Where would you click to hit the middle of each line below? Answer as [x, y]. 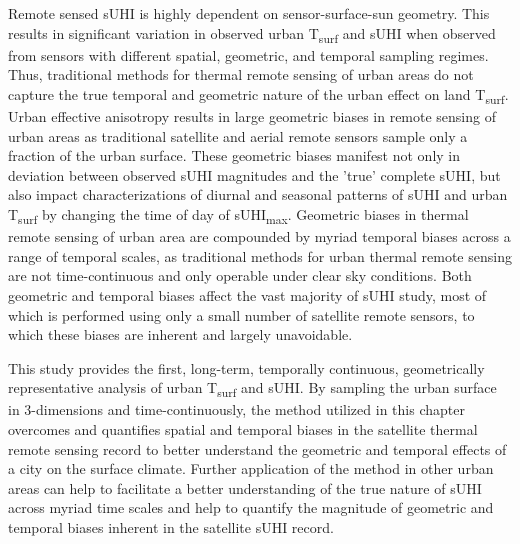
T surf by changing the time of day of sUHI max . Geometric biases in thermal [238, 215]
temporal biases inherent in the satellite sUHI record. [171, 526]
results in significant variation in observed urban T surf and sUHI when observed [252, 34]
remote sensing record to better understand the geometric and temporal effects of [257, 448]
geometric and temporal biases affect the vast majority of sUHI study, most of [247, 294]
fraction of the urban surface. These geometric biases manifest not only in [234, 155]
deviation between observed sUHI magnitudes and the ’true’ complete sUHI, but [254, 174]
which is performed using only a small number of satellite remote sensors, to [241, 314]
